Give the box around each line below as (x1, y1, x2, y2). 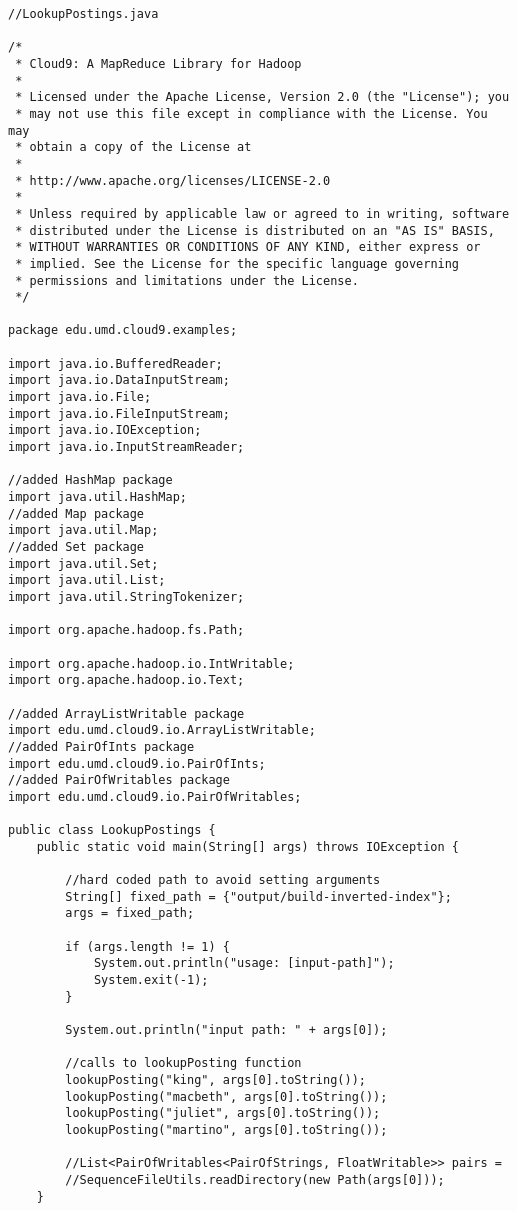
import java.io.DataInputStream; (8, 373, 230, 388)
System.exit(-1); (93, 973, 209, 988)
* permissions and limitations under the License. (15, 273, 359, 288)
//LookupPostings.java (8, 7, 159, 21)
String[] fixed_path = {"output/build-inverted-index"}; (65, 889, 452, 904)
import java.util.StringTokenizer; (8, 589, 245, 604)
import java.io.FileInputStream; (8, 406, 230, 421)
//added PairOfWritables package (8, 773, 230, 788)
